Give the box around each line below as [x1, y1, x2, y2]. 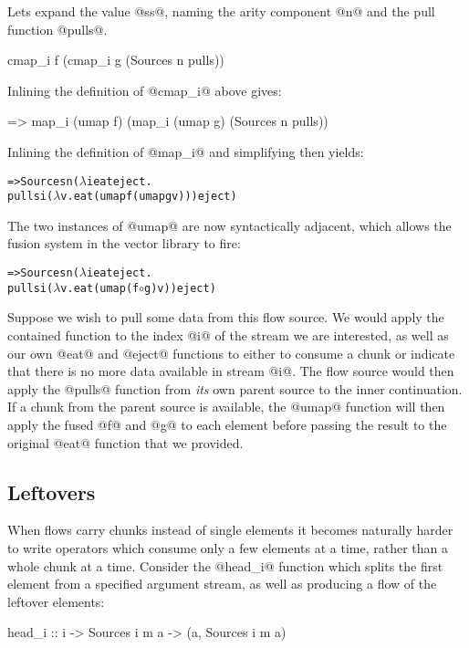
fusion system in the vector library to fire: [7, 234, 241, 253]
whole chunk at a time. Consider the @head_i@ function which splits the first [7, 556, 443, 575]
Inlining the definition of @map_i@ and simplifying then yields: [7, 141, 364, 161]
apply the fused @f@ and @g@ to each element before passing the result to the [7, 414, 447, 434]
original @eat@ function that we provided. [7, 433, 244, 452]
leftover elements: [7, 591, 105, 611]
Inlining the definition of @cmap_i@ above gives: [7, 80, 282, 99]
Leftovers [7, 477, 96, 506]
